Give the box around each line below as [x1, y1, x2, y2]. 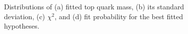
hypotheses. [4, 21, 39, 31]
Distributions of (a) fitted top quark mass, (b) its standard [4, 1, 184, 11]
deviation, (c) [4, 11, 45, 21]
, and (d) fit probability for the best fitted [54, 11, 183, 21]
